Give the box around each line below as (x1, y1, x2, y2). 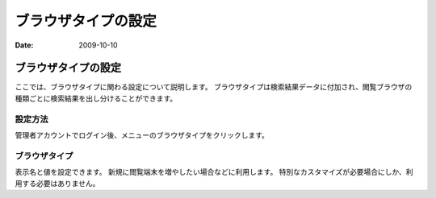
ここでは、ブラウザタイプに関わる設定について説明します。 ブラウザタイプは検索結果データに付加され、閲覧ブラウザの (15, 82, 413, 92)
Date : (15, 40, 34, 50)
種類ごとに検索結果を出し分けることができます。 (15, 93, 178, 103)
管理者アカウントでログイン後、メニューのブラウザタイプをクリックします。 (15, 130, 270, 140)
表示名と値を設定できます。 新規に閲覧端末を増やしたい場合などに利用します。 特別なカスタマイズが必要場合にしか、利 (15, 167, 413, 177)
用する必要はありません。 (15, 178, 100, 188)
